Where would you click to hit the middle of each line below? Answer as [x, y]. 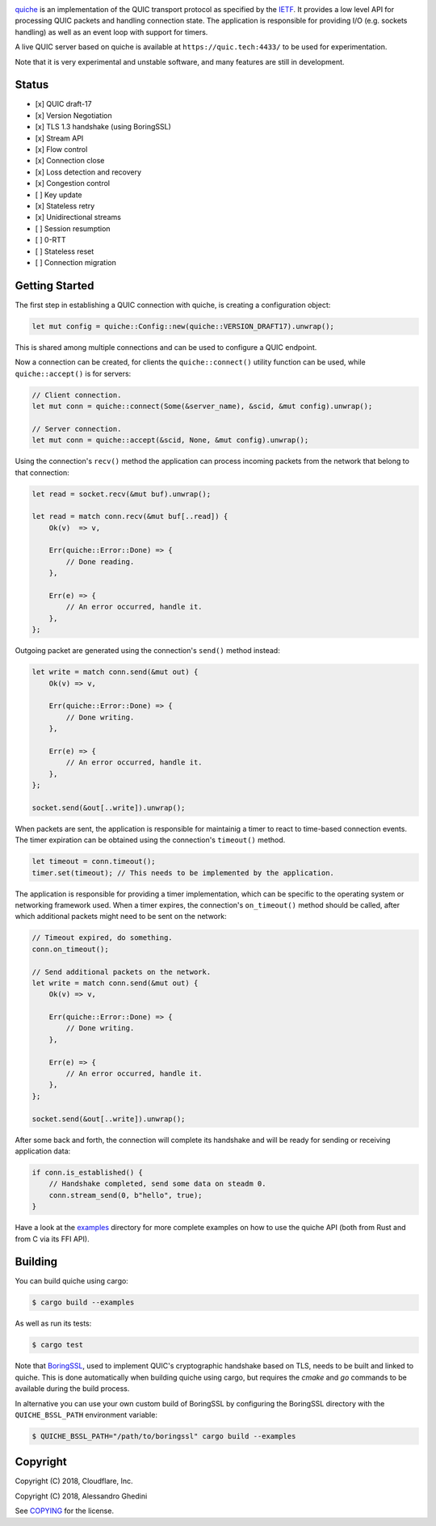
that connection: [42, 472]
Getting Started [55, 286]
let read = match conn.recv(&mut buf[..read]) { [130, 516]
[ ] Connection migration [75, 262]
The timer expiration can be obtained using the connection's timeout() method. [150, 840]
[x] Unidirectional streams [78, 217]
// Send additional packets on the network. [122, 972]
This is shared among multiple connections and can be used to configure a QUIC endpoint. [166, 347]
